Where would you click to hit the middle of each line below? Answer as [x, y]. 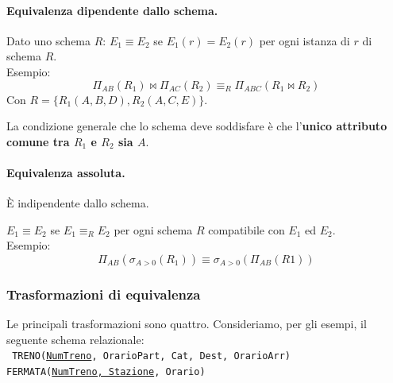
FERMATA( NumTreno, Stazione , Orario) [106, 372]
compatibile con [247, 229]
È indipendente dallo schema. [78, 203]
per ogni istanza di [304, 40]
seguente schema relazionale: [75, 339]
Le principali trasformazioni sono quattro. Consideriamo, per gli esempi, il [187, 324]
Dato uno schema [49, 40]
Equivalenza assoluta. [66, 172]
